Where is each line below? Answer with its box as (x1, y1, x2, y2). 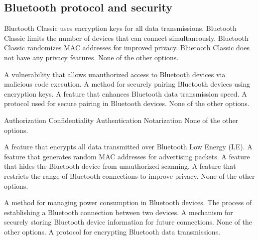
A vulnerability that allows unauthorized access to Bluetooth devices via (4, 69, 226, 79)
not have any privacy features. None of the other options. (4, 52, 179, 62)
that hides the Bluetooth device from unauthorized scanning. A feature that (4, 161, 236, 171)
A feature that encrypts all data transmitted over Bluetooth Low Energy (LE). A (4, 141, 253, 152)
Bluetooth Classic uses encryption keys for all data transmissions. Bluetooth (4, 23, 237, 33)
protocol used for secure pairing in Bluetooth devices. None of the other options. (4, 98, 250, 109)
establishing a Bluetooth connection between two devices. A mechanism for (4, 207, 233, 217)
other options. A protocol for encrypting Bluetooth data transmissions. (4, 226, 221, 237)
